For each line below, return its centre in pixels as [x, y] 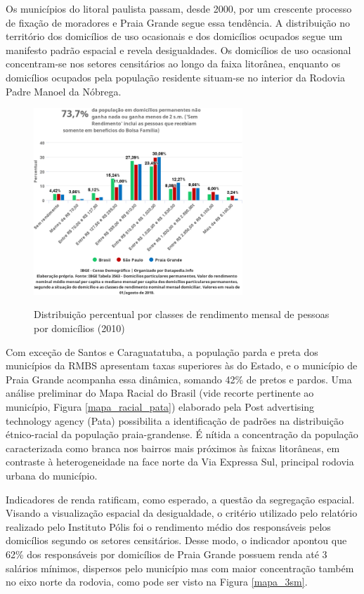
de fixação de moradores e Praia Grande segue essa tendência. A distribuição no [178, 22]
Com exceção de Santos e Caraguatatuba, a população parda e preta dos [162, 351]
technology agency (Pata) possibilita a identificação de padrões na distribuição [175, 420]
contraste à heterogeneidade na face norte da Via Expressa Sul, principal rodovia [180, 462]
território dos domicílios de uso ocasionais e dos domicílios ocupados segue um [174, 36]
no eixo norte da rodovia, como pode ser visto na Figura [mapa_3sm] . [157, 582]
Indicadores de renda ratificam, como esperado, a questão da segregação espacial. [180, 499]
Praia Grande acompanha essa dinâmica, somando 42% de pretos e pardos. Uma [179, 379]
